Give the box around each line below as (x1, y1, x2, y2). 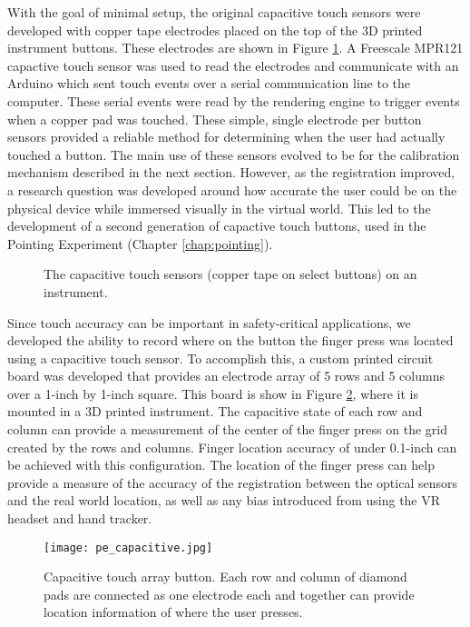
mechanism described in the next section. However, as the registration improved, (7, 163, 455, 182)
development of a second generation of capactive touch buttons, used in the (7, 216, 426, 235)
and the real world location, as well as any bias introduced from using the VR (7, 491, 441, 510)
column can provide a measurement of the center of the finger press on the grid (7, 420, 447, 439)
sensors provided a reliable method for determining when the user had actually (7, 127, 446, 146)
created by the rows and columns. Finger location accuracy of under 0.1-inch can (7, 437, 457, 456)
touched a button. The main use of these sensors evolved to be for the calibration (7, 144, 460, 164)
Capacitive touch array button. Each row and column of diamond (44, 567, 407, 586)
